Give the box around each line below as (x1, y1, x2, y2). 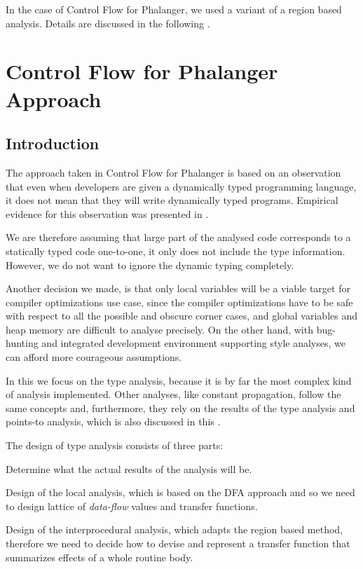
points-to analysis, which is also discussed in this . (6, 414, 221, 429)
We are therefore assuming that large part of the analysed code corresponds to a (6, 230, 351, 245)
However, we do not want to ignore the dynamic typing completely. (6, 257, 294, 272)
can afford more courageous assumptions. (6, 350, 182, 364)
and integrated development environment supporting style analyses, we (41, 336, 345, 350)
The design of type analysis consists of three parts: (6, 438, 224, 453)
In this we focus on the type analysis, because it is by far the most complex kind (6, 373, 352, 388)
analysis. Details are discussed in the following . (6, 15, 210, 30)
